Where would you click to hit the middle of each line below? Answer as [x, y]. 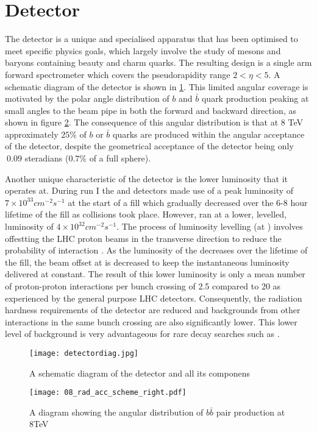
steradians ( [47, 158]
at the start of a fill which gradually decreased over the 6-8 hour [188, 202]
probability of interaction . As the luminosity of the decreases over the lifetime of [156, 250]
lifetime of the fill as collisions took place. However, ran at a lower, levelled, [146, 214]
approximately [32, 134]
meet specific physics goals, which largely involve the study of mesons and [143, 50]
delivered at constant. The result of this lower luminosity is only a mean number [155, 274]
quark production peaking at [255, 98]
